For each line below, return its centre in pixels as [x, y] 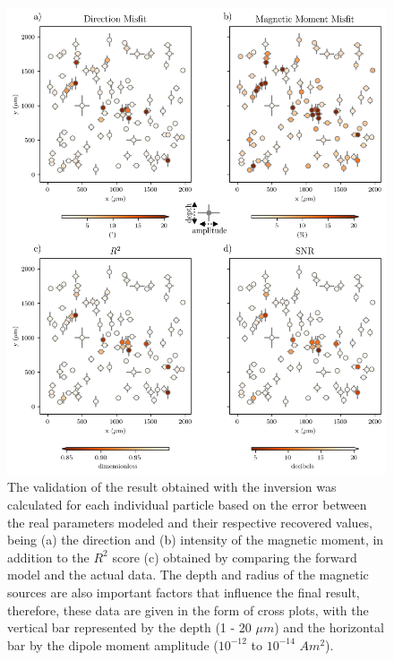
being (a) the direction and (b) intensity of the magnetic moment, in [196, 540]
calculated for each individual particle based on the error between [187, 505]
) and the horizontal [329, 627]
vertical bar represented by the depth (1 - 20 [129, 627]
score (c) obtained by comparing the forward [235, 557]
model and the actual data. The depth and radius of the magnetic [188, 575]
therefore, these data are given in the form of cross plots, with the [188, 609]
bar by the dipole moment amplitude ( [113, 644]
